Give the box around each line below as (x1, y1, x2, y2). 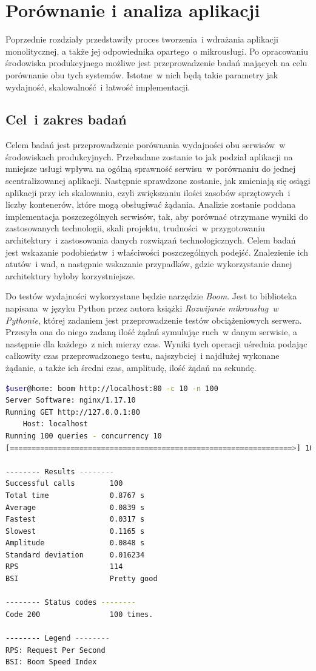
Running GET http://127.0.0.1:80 (5, 407, 140, 417)
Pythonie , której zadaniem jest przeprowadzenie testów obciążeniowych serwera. (5, 313, 302, 326)
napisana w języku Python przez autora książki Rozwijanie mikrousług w (5, 302, 278, 315)
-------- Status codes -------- (5, 598, 136, 607)
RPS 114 (5, 562, 123, 571)
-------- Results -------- (5, 467, 114, 476)
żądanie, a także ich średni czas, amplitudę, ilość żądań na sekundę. (5, 361, 257, 373)
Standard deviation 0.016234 (5, 550, 145, 559)
